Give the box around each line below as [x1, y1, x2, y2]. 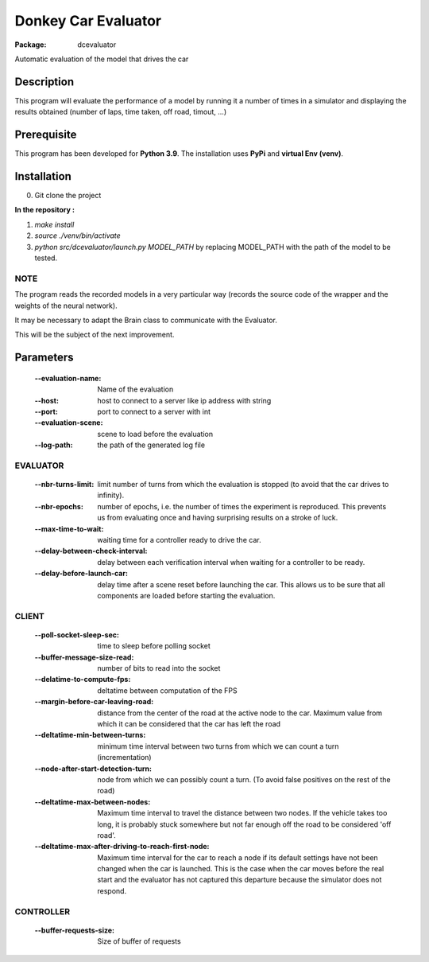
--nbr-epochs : [34, 501, 83, 511]
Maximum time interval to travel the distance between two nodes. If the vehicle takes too [97, 808, 388, 818]
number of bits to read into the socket [97, 664, 221, 673]
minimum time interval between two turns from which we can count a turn [97, 741, 339, 751]
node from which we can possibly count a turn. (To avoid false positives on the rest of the [97, 774, 391, 784]
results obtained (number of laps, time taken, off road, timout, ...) [14, 107, 227, 117]
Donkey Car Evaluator [14, 12, 162, 29]
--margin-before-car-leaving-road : [34, 697, 154, 707]
